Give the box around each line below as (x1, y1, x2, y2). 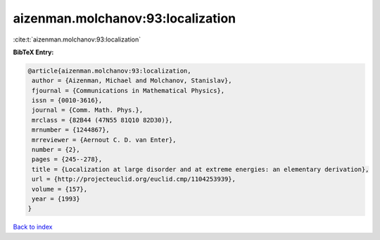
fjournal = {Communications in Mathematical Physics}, (32, 87, 225, 94)
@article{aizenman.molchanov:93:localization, (27, 67, 191, 75)
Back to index (13, 222, 53, 232)
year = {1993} (32, 195, 80, 203)
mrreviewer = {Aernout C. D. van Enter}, (32, 136, 177, 144)
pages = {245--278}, (32, 156, 103, 163)
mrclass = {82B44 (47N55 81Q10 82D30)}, (32, 116, 173, 124)
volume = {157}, (32, 185, 88, 193)
